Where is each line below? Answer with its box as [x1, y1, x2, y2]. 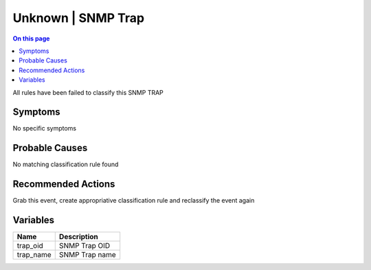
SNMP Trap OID [58, 241, 111, 251]
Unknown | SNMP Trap [12, 10, 144, 25]
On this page [12, 34, 50, 43]
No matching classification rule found [12, 160, 119, 168]
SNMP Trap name [58, 250, 116, 260]
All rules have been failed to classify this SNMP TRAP [12, 88, 164, 96]
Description [58, 232, 99, 242]
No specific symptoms [12, 124, 77, 133]
